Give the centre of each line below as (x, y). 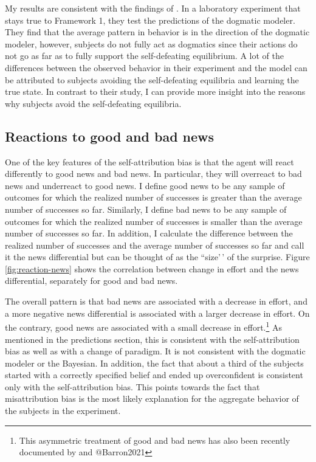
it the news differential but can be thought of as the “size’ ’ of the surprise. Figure (157, 257)
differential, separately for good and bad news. (91, 281)
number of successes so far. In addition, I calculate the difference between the (149, 233)
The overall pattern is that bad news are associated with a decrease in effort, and (156, 301)
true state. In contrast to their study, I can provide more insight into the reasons (155, 91)
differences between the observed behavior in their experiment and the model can (156, 67)
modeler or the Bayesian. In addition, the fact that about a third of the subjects (154, 363)
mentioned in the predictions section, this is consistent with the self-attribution (152, 339)
